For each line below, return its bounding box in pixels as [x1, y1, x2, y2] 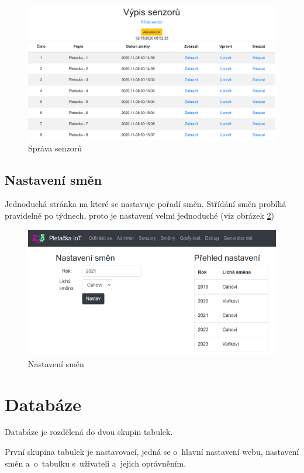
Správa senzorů [28, 141, 82, 154]
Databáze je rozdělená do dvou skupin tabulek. [5, 426, 173, 438]
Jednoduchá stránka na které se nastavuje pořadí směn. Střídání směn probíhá [5, 198, 286, 210]
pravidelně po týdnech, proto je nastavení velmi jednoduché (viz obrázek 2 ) [5, 209, 275, 222]
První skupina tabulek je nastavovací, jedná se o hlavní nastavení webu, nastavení [5, 446, 299, 458]
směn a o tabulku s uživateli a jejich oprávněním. [5, 457, 186, 469]
